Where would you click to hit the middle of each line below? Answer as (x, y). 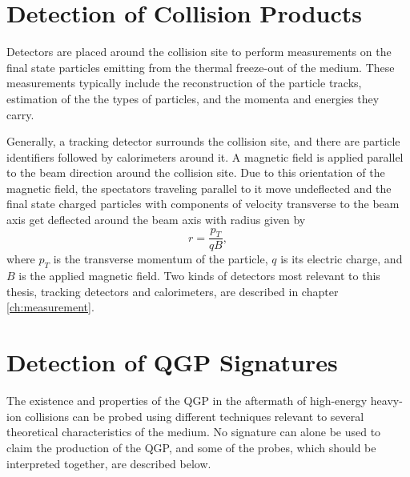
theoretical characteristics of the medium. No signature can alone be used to (194, 432)
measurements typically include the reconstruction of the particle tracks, (184, 83)
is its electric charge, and (342, 259)
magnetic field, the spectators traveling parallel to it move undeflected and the (199, 188)
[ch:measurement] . (50, 307)
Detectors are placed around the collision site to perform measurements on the (199, 52)
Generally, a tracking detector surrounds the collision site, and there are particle (203, 141)
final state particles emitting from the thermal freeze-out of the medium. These (201, 67)
